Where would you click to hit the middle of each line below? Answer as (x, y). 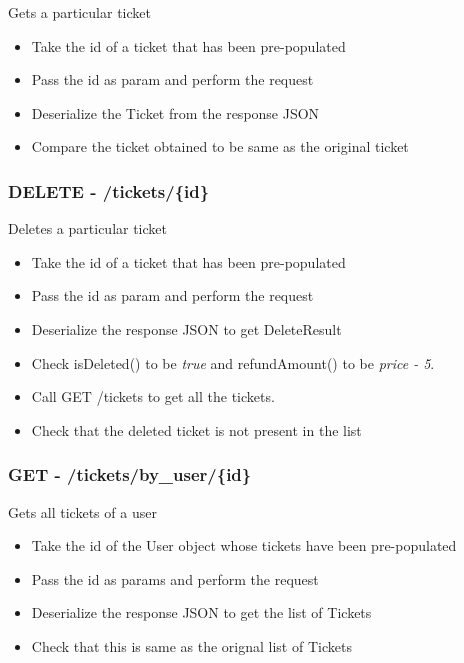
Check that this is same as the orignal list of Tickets (191, 645)
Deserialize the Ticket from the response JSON (175, 112)
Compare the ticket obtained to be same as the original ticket (220, 146)
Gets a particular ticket (79, 12)
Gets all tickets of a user (82, 511)
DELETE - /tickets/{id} (109, 190)
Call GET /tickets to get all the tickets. (153, 396)
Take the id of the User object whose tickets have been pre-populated (244, 545)
